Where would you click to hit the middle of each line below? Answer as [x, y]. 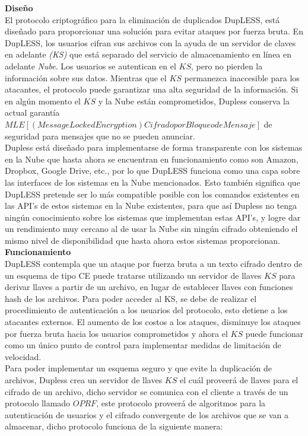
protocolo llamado [38, 403]
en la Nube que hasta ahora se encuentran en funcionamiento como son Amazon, [152, 159]
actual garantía [32, 112]
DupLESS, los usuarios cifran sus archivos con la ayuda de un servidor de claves [150, 42]
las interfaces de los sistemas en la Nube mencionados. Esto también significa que [153, 182]
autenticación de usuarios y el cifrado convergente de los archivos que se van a [147, 414]
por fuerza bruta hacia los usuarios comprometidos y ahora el [116, 333]
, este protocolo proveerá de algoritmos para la [181, 403]
